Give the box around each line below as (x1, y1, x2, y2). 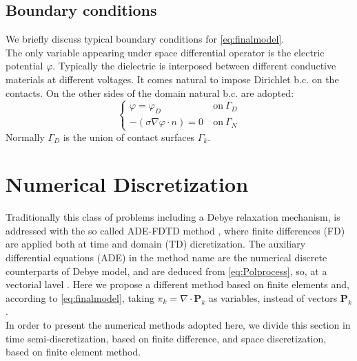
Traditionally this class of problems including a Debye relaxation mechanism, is (6, 210, 340, 224)
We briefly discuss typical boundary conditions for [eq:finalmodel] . (6, 32, 285, 46)
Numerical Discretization (6, 170, 249, 198)
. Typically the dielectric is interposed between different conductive (52, 58, 336, 73)
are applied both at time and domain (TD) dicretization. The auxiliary (6, 237, 306, 251)
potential (6, 58, 43, 73)
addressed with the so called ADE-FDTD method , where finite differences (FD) (6, 223, 345, 237)
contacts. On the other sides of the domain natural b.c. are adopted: (6, 85, 294, 100)
